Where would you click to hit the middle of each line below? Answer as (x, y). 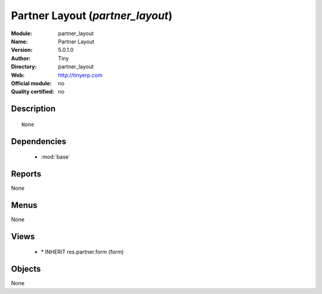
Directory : (24, 67)
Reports (26, 174)
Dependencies (39, 141)
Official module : (31, 83)
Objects (26, 269)
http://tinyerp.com (80, 75)
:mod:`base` (56, 157)
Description (33, 109)
